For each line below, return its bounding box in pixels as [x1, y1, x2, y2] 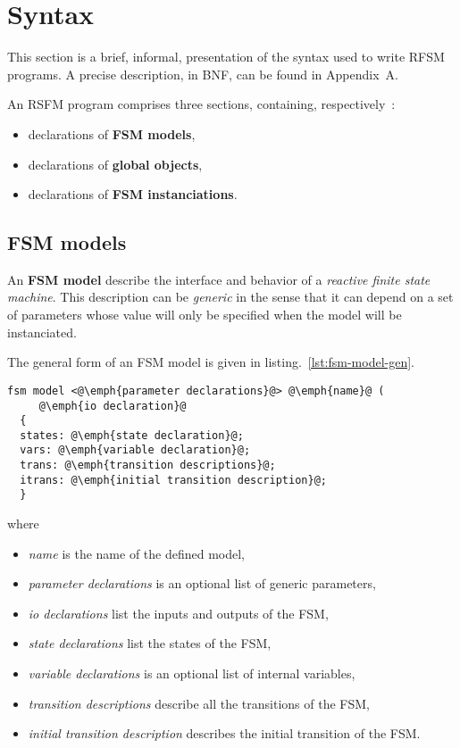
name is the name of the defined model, [28, 544, 246, 562]
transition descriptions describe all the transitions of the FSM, [28, 694, 371, 712]
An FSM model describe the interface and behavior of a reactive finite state [7, 270, 431, 288]
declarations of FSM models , [28, 124, 196, 143]
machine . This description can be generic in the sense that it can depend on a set [7, 287, 454, 306]
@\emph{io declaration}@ [38, 399, 187, 412]
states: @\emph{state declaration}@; [20, 428, 244, 442]
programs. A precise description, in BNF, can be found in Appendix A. [7, 64, 398, 83]
